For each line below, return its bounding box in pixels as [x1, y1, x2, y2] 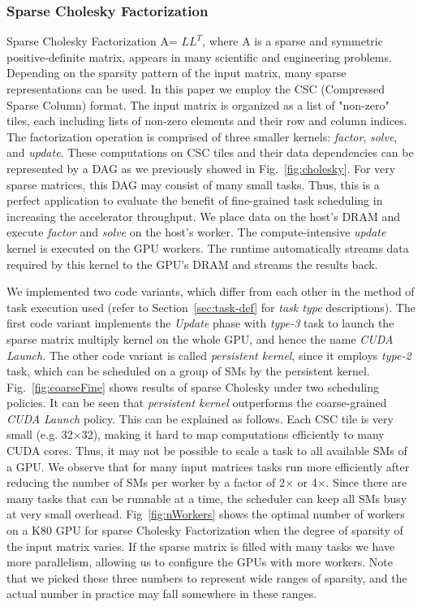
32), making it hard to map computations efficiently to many [81, 426, 385, 443]
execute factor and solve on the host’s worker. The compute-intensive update [6, 223, 386, 241]
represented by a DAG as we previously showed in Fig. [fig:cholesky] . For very [6, 159, 396, 176]
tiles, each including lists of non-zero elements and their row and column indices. [6, 112, 407, 129]
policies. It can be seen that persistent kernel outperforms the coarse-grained [6, 394, 387, 411]
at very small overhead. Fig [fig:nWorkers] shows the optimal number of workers [6, 505, 405, 522]
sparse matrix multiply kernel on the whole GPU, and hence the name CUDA [6, 330, 394, 347]
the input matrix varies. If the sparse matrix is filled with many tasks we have [6, 537, 395, 554]
